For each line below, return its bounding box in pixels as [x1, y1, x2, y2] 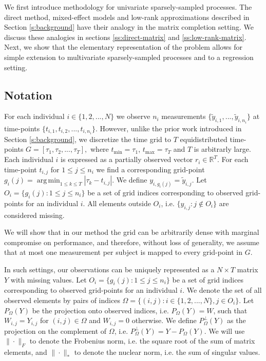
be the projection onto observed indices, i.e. [32, 305, 169, 315]
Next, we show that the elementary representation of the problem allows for [4, 42, 242, 52]
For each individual [4, 111, 65, 122]
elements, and [4, 346, 47, 357]
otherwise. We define [131, 315, 197, 326]
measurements [161, 111, 206, 122]
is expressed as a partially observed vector [61, 154, 193, 165]
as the [227, 315, 246, 326]
